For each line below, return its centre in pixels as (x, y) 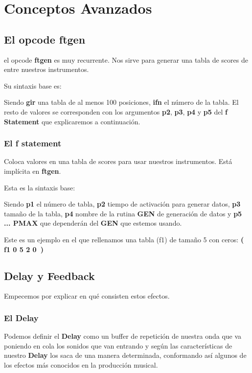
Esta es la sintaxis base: (40, 187)
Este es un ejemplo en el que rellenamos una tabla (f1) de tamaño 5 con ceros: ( (124, 239)
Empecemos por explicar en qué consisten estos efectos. (87, 296)
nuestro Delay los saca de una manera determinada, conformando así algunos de (125, 355)
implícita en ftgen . (33, 171)
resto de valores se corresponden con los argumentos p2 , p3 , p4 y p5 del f (116, 111)
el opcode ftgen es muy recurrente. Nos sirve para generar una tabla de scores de (126, 59)
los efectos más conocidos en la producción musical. (81, 364)
